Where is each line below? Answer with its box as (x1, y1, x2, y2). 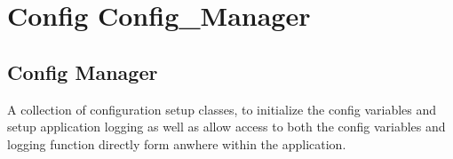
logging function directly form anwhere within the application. (7, 134, 346, 153)
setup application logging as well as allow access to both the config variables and (7, 117, 446, 136)
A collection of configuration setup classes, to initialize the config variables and (7, 99, 437, 118)
